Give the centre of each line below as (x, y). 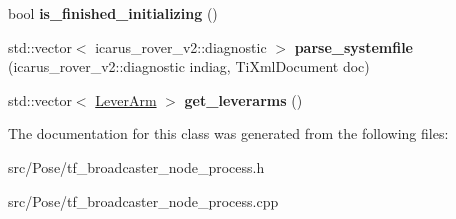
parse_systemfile (353, 46)
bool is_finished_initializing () (113, 13)
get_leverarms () (243, 99)
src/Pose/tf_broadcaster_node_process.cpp (143, 200)
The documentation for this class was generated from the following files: (228, 133)
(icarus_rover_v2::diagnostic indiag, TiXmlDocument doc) (189, 66)
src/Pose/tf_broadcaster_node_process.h (136, 166)
